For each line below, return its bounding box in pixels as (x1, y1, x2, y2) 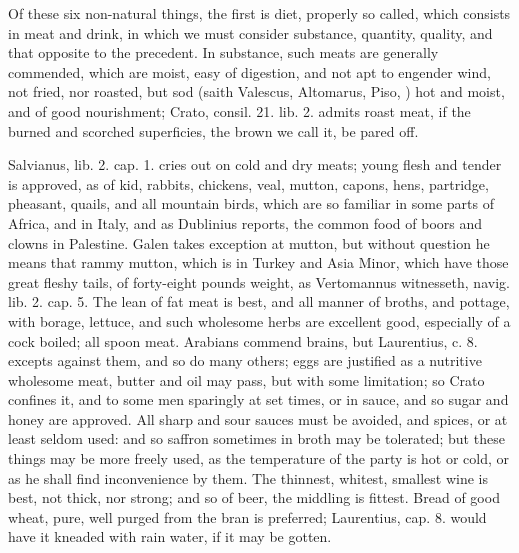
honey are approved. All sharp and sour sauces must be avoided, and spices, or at (8, 408, 508, 429)
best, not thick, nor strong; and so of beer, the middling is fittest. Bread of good (8, 487, 500, 508)
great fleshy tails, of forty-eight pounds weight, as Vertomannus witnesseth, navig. (8, 271, 510, 292)
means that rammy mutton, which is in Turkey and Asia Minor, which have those (8, 252, 509, 273)
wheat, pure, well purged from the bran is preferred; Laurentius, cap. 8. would (8, 506, 487, 527)
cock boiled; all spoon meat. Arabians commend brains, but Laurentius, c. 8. (8, 330, 478, 351)
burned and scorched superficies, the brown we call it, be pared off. (8, 120, 419, 141)
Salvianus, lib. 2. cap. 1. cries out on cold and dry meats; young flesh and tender (8, 154, 502, 175)
